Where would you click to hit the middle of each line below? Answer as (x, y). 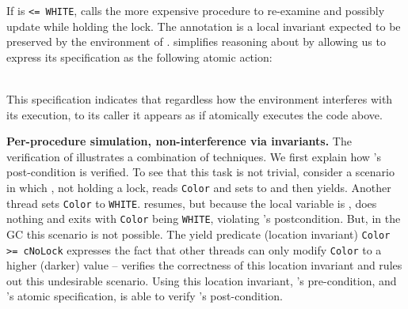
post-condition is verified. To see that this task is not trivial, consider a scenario (200, 172)
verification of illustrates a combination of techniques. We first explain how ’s (194, 156)
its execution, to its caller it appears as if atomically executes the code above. (194, 114)
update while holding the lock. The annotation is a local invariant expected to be (204, 26)
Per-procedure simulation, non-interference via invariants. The (179, 141)
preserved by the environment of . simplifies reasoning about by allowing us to (196, 41)
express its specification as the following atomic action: (139, 57)
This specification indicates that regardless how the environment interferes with (200, 99)
